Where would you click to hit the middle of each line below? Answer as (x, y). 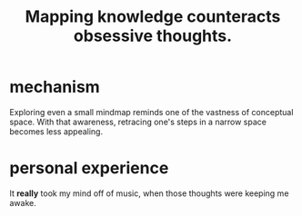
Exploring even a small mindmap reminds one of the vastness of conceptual (151, 112)
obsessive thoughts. (153, 36)
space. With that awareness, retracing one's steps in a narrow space (138, 122)
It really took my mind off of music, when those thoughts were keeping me (149, 193)
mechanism (55, 87)
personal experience (89, 168)
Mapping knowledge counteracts (153, 17)
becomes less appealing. (56, 131)
